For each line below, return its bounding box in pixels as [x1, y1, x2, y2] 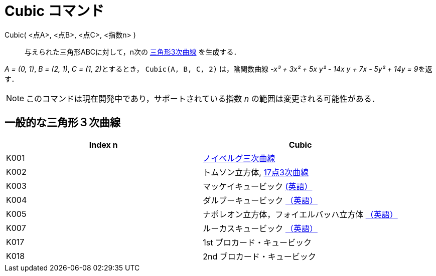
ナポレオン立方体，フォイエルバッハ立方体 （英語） [203, 209, 398, 219]
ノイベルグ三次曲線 [203, 153, 275, 163]
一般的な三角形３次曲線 [5, 116, 120, 129]
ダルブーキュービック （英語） [203, 195, 318, 205]
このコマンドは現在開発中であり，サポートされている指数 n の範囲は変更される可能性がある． [26, 93, 380, 104]
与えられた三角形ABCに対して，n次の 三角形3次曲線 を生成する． [25, 47, 241, 56]
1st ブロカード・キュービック [203, 237, 312, 247]
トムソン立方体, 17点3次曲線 [203, 167, 309, 177]
